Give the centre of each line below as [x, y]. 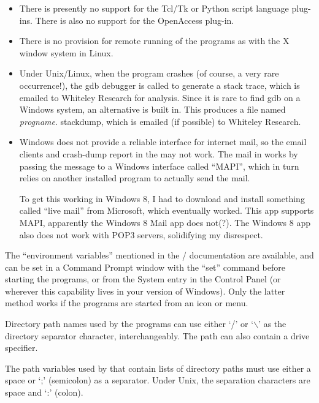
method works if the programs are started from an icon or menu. [127, 303]
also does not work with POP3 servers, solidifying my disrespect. [141, 234]
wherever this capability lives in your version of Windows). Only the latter [145, 291]
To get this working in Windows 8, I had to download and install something [162, 198]
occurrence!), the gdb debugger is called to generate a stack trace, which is [159, 85]
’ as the [272, 324]
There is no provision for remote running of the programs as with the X [154, 41]
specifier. [21, 348]
